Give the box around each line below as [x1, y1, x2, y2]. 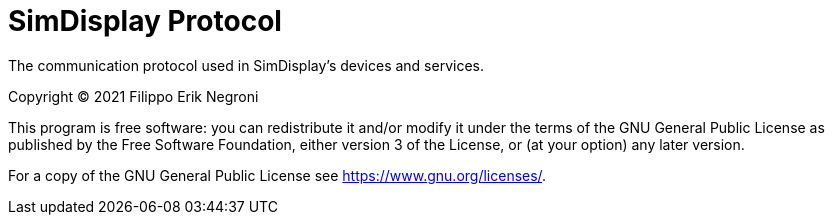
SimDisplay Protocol [8, 4, 282, 38]
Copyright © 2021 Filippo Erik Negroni [8, 87, 259, 105]
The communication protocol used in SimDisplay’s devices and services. [8, 56, 484, 74]
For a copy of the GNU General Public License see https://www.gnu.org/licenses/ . [8, 166, 547, 184]
